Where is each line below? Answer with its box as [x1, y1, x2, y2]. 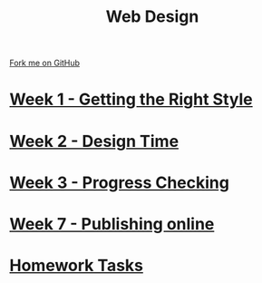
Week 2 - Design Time [9, 131, 180, 151]
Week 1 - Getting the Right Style [9, 89, 254, 110]
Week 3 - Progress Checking [9, 172, 229, 192]
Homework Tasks [9, 256, 143, 276]
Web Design [105, 6, 199, 27]
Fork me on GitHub [9, 57, 80, 69]
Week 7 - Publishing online [9, 213, 215, 234]
